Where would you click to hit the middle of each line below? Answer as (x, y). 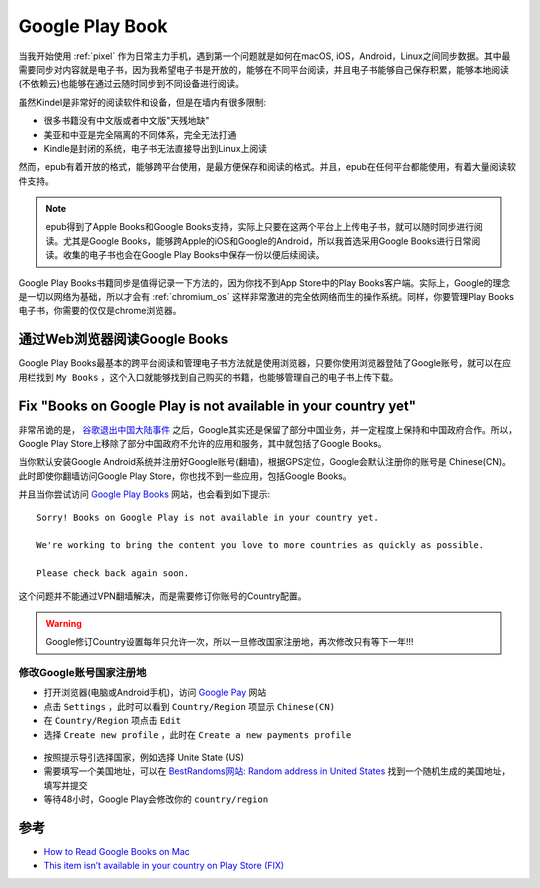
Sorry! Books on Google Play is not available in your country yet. (207, 517)
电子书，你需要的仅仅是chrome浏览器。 (100, 311)
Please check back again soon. (113, 573)
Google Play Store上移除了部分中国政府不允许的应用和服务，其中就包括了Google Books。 (202, 443)
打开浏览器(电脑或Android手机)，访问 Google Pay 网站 (155, 692)
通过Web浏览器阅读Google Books (123, 339)
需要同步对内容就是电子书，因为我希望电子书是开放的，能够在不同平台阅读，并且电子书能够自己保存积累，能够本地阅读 (263, 69)
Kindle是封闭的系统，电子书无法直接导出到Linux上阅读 (155, 148)
